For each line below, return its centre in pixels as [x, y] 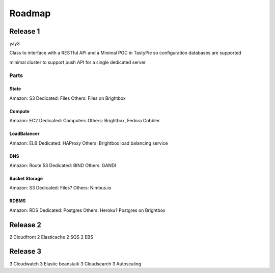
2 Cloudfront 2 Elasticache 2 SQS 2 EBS [51, 237]
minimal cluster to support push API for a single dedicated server [78, 62]
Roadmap [30, 13]
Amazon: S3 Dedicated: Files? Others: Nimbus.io [60, 188]
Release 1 [25, 31]
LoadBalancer [24, 134]
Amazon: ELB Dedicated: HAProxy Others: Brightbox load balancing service [89, 143]
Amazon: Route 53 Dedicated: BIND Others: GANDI [63, 165]
